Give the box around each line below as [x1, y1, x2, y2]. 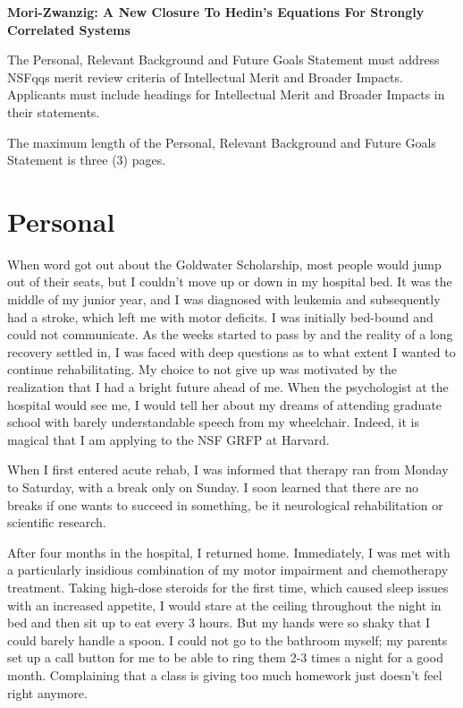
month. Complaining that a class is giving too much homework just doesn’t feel [7, 665, 442, 684]
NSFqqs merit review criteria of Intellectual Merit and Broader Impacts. [7, 67, 403, 86]
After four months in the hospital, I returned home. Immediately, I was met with [7, 542, 450, 561]
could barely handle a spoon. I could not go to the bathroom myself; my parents [7, 630, 448, 649]
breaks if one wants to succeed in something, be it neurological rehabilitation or [7, 495, 443, 514]
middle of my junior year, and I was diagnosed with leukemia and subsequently [7, 290, 441, 309]
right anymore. [7, 683, 88, 702]
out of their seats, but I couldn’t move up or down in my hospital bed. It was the [7, 272, 452, 291]
